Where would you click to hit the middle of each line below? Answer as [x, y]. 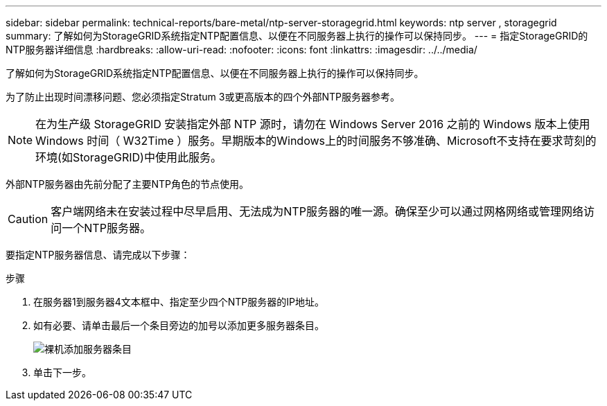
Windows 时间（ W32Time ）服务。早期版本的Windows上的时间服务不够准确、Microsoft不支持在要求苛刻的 [316, 141]
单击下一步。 [62, 372]
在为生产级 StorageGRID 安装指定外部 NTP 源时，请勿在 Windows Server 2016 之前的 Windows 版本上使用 [313, 124]
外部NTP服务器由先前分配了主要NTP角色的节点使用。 [127, 184]
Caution [28, 219]
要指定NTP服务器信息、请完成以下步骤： [98, 255]
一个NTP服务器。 [106, 228]
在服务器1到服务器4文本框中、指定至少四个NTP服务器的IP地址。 [179, 302]
